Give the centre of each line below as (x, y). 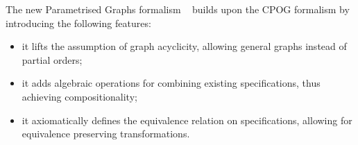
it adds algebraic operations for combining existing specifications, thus (171, 83)
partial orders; (52, 59)
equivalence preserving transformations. (106, 134)
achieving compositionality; (79, 96)
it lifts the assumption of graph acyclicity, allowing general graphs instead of (184, 46)
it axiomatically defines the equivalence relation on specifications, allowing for (187, 120)
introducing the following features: (78, 23)
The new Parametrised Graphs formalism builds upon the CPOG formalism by (178, 9)
